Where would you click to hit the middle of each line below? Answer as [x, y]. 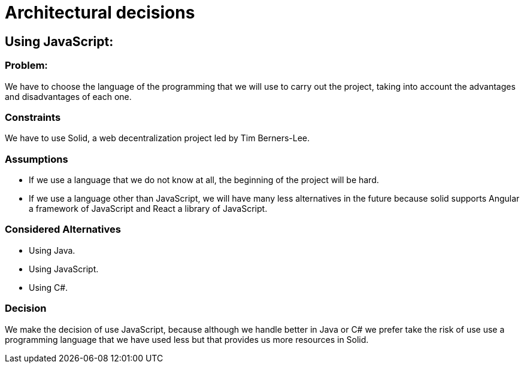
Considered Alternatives [63, 229]
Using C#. [49, 287]
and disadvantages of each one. [68, 96]
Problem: [26, 66]
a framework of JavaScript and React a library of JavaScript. [148, 209]
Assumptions [37, 159]
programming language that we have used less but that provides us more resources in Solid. [187, 339]
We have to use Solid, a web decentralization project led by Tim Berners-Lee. [157, 138]
